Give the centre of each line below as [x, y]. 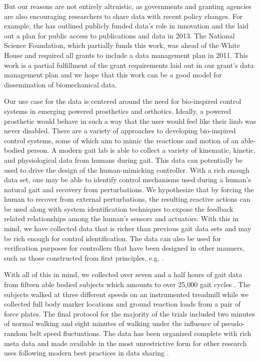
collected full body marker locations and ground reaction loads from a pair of [122, 304]
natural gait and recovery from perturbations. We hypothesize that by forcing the [129, 189]
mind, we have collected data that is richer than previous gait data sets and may [128, 228]
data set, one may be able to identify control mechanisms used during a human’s [127, 180]
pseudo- [233, 323]
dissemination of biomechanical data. [60, 84]
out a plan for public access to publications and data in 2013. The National [119, 35]
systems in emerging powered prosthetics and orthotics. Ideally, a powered [118, 111]
